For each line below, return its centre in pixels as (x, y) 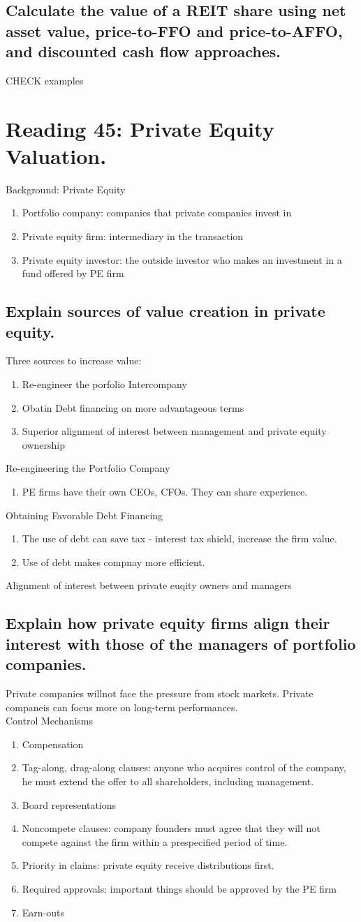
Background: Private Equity (66, 189)
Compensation (53, 744)
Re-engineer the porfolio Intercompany (104, 384)
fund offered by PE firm (73, 273)
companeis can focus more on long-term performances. (122, 707)
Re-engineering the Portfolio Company (88, 468)
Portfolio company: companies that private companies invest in (157, 213)
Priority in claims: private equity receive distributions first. (148, 865)
